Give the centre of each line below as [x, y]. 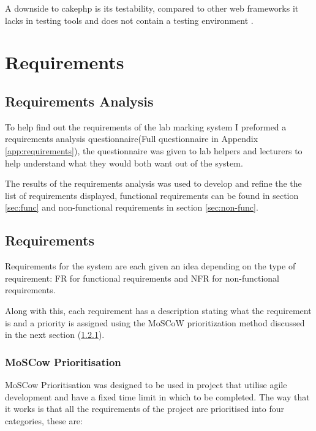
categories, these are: [44, 420]
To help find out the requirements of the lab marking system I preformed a [146, 126]
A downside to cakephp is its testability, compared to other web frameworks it [152, 8]
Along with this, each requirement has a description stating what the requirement [158, 310]
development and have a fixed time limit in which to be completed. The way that [157, 396]
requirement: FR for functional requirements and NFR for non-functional [142, 278]
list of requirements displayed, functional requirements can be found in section [152, 195]
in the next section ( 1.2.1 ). [55, 335]
